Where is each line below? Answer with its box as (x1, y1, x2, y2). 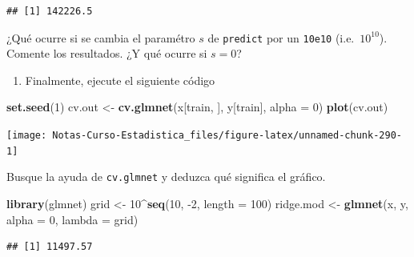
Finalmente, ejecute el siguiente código (25, 71, 215, 88)
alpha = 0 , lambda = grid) (6, 211, 139, 227)
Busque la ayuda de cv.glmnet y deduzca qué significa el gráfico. (6, 168, 326, 185)
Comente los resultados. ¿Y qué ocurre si (6, 45, 207, 62)
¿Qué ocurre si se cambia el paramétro (6, 29, 195, 46)
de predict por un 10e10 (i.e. (207, 29, 355, 46)
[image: (6, 130, 47, 142)
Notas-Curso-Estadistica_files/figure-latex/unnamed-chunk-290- (52, 130, 402, 142)
